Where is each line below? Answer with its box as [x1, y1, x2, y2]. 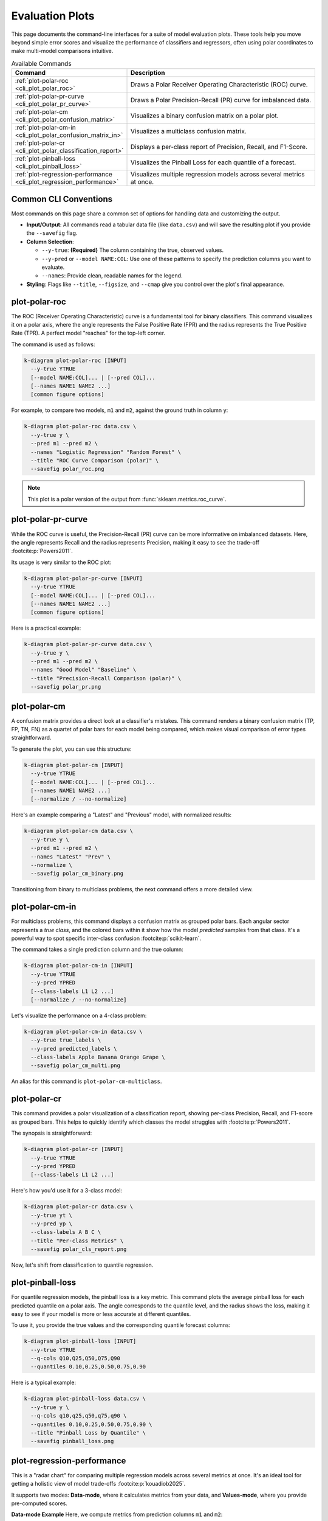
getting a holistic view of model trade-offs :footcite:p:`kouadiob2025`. [11, 1480, 186, 1488]
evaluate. [41, 263, 65, 271]
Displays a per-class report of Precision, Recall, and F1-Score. [130, 143, 308, 151]
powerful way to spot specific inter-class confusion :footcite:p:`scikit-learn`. [11, 935, 202, 942]
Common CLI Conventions [11, 193, 112, 204]
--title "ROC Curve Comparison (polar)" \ [30, 457, 159, 464]
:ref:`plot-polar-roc [15, 77, 69, 85]
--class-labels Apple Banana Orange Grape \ [30, 1054, 165, 1061]
